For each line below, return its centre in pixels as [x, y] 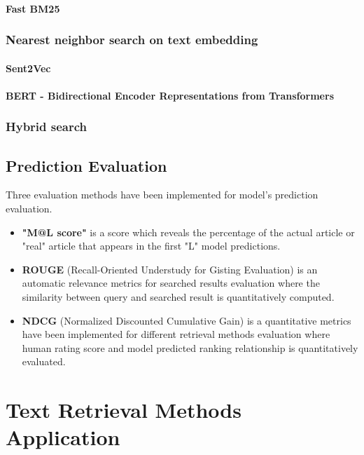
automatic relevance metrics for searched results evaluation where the [171, 283]
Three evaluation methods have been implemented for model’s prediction [162, 195]
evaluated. [44, 361]
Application [63, 437]
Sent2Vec [28, 68]
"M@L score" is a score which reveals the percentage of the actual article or [188, 232]
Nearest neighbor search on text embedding [132, 40]
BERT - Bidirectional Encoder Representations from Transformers [170, 95]
